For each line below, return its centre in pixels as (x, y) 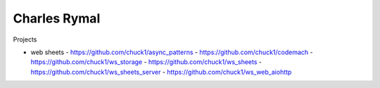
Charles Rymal (57, 18)
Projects (25, 39)
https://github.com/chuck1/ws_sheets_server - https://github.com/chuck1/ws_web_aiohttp (161, 72)
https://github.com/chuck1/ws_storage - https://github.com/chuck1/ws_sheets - (146, 62)
